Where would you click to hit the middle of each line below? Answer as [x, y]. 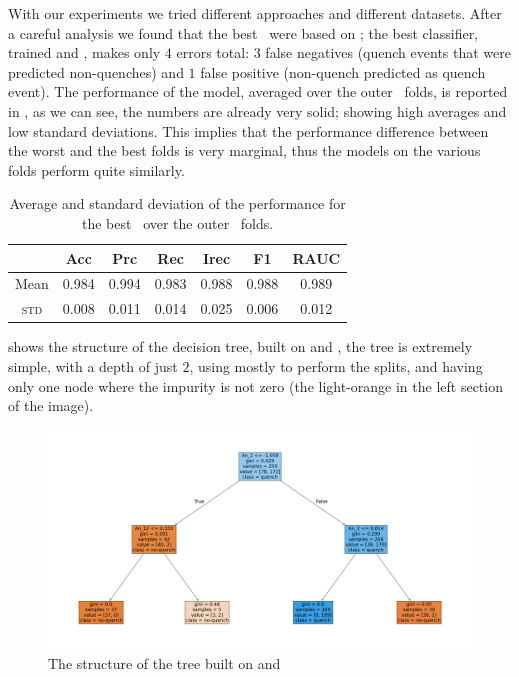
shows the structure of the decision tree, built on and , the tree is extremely [240, 346]
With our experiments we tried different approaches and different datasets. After [255, 13]
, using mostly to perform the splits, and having [336, 365]
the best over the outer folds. [178, 222]
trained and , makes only [84, 52]
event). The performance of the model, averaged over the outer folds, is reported [258, 91]
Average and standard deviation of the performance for [177, 203]
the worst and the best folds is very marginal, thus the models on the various [244, 150]
